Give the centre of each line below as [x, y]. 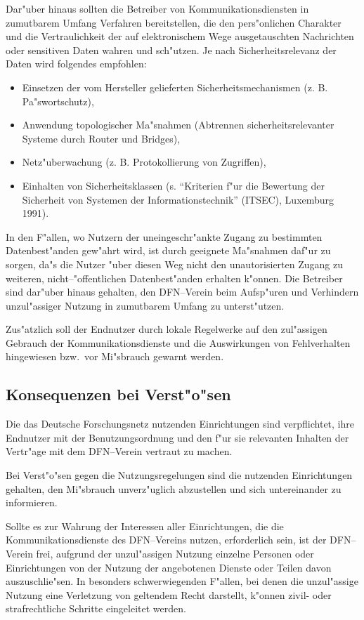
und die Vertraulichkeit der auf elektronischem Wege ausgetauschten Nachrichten [180, 36]
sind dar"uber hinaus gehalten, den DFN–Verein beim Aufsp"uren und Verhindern [182, 292]
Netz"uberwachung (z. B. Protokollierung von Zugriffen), [144, 162]
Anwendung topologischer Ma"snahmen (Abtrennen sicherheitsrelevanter [178, 125]
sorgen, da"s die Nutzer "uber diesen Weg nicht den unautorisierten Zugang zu [174, 264]
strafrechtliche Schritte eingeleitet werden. [96, 608]
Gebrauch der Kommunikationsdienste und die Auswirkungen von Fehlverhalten [178, 342]
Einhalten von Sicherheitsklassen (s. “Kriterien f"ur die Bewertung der [173, 185]
